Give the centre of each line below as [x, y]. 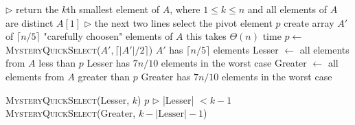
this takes [206, 36]
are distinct [30, 22]
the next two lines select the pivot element [183, 22]
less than [57, 63]
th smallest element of [113, 9]
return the [37, 9]
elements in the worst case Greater [234, 63]
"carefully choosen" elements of [108, 36]
